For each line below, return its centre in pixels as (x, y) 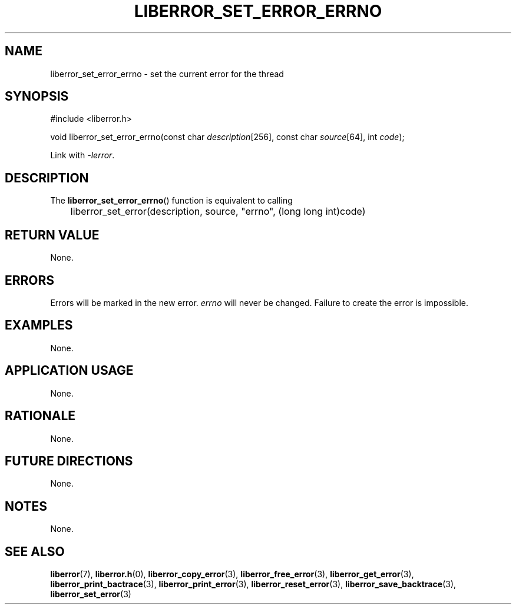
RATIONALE (40, 416)
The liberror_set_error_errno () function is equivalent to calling (171, 201)
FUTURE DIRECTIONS (69, 461)
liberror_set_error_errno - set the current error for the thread (167, 74)
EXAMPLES (39, 325)
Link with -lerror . (82, 155)
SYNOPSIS (37, 96)
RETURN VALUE (52, 235)
